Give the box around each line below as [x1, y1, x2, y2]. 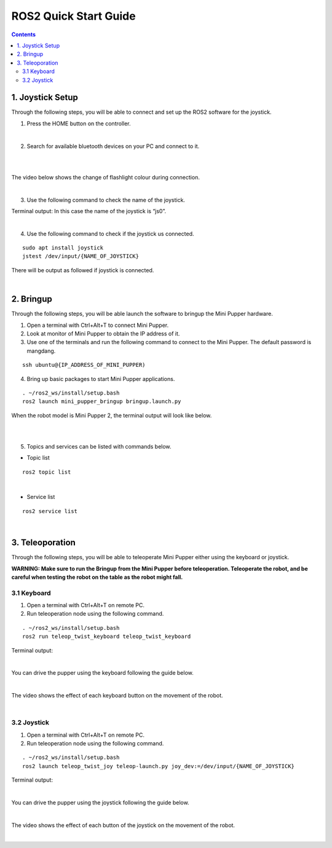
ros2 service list [22, 508, 78, 514]
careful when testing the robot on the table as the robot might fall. [11, 573, 183, 581]
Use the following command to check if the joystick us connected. [26, 230, 194, 237]
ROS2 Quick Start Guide [11, 9, 136, 23]
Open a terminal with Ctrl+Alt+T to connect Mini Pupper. [26, 321, 169, 329]
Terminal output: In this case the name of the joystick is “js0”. [11, 207, 166, 214]
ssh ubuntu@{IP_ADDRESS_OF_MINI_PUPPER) [22, 361, 146, 369]
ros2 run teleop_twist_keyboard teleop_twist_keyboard [22, 633, 191, 640]
